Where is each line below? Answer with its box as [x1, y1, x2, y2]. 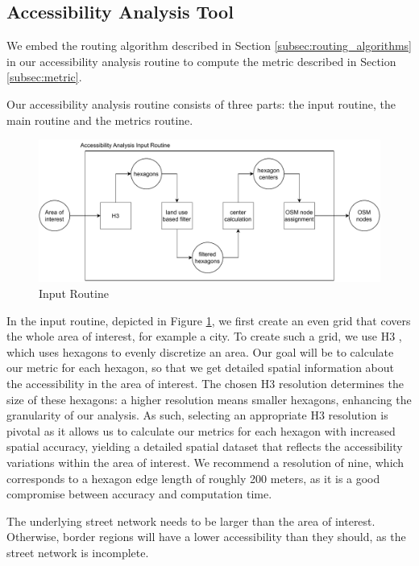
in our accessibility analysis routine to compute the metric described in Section [6, 52, 396, 69]
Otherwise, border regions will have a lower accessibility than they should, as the [6, 528, 406, 545]
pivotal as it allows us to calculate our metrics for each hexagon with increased [6, 422, 396, 439]
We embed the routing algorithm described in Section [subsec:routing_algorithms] [6, 37, 413, 54]
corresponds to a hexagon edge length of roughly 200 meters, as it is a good [6, 469, 380, 486]
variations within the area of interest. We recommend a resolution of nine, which [6, 453, 404, 470]
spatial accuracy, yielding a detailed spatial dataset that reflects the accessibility [6, 438, 403, 455]
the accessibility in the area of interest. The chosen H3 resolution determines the [6, 374, 404, 391]
